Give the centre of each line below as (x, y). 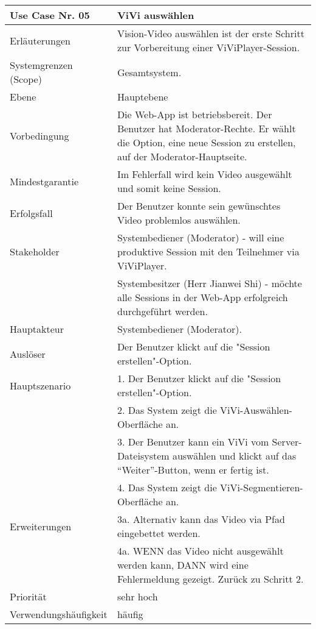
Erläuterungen (40, 40)
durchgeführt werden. (162, 311)
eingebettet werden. (159, 533)
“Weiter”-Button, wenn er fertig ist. (193, 470)
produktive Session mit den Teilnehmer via (208, 251)
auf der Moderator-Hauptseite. (182, 156)
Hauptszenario (40, 385)
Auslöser (28, 354)
